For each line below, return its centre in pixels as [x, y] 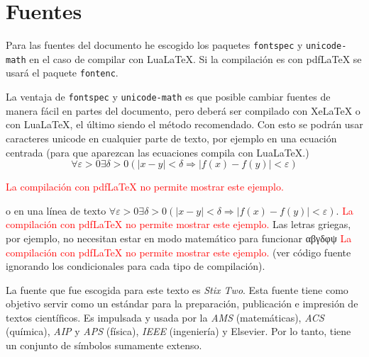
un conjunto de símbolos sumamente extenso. [104, 345]
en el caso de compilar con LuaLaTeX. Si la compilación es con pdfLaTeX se [195, 58]
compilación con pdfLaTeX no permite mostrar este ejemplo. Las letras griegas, [178, 224]
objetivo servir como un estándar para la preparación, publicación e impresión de [182, 304]
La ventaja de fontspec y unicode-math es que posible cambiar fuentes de [168, 97]
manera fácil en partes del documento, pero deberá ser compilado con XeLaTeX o [183, 110]
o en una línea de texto [56, 210]
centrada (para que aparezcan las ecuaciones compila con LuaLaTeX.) [158, 152]
